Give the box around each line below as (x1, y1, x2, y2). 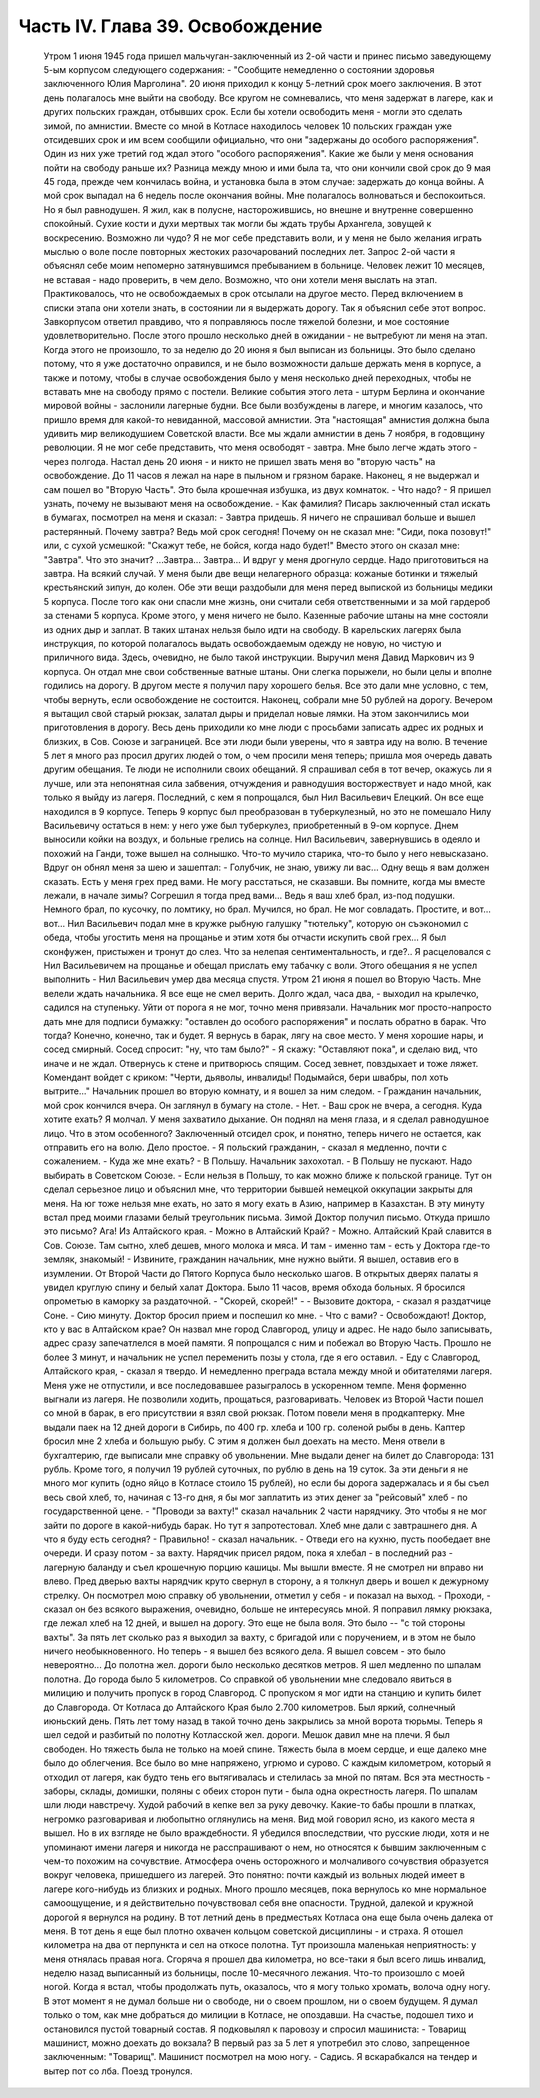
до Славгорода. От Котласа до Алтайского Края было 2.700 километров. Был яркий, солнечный (43, 1701, 456, 1713)
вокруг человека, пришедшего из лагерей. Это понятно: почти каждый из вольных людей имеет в (43, 1869, 465, 1881)
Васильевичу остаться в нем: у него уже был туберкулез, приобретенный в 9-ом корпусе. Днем (43, 820, 459, 832)
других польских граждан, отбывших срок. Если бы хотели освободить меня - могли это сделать (43, 106, 463, 118)
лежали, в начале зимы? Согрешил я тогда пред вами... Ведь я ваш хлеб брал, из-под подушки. (43, 889, 455, 901)
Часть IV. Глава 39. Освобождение (18, 15, 323, 37)
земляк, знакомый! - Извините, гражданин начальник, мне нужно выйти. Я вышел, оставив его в (43, 1253, 459, 1265)
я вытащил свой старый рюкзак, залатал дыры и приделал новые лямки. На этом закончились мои (43, 707, 470, 719)
